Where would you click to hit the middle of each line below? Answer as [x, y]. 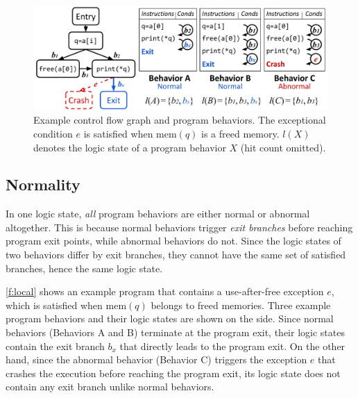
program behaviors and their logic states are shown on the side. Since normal [170, 318]
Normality [43, 184]
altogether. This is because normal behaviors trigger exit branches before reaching [179, 227]
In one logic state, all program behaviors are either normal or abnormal [158, 214]
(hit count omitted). [283, 147]
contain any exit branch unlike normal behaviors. [110, 387]
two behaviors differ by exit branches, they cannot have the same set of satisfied [176, 255]
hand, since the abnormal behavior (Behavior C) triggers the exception [156, 359]
